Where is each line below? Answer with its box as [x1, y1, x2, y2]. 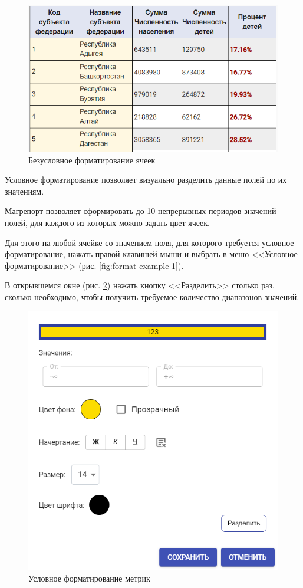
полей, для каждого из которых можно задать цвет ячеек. [5, 216, 210, 229]
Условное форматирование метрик [28, 571, 150, 584]
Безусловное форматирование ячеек [28, 153, 156, 166]
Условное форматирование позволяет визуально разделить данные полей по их [5, 173, 287, 186]
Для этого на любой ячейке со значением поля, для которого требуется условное [5, 236, 294, 248]
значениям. [5, 185, 44, 197]
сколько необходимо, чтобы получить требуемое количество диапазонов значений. [5, 291, 299, 303]
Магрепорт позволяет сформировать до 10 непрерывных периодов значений [5, 205, 276, 217]
